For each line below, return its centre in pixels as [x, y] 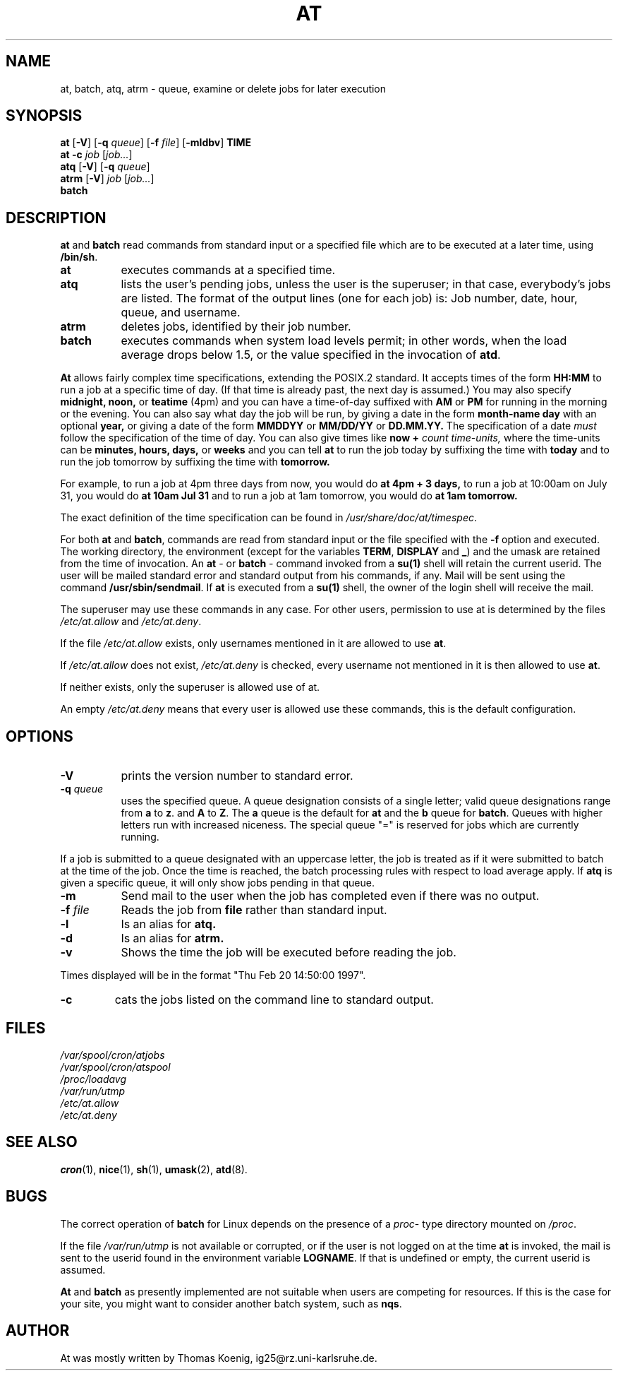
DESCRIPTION [56, 218]
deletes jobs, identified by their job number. [236, 327]
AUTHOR [38, 1331]
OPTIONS [40, 736]
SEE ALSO [42, 1142]
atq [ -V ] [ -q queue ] [105, 167]
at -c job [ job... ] [96, 155]
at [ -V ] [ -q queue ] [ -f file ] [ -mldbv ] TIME [156, 143]
